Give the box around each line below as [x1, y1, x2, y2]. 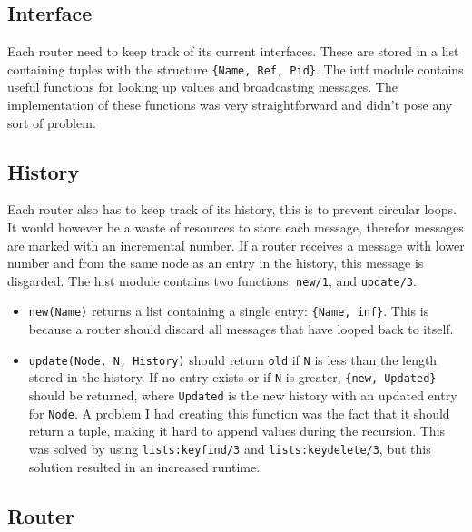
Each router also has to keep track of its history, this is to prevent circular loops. [7, 200, 457, 219]
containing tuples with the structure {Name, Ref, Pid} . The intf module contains [7, 59, 464, 78]
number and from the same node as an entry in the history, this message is [7, 253, 424, 272]
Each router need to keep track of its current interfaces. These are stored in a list [7, 42, 459, 61]
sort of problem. [7, 113, 96, 132]
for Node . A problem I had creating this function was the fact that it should [28, 403, 450, 422]
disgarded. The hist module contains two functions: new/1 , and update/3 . [7, 271, 417, 290]
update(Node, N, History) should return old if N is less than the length [28, 350, 438, 369]
